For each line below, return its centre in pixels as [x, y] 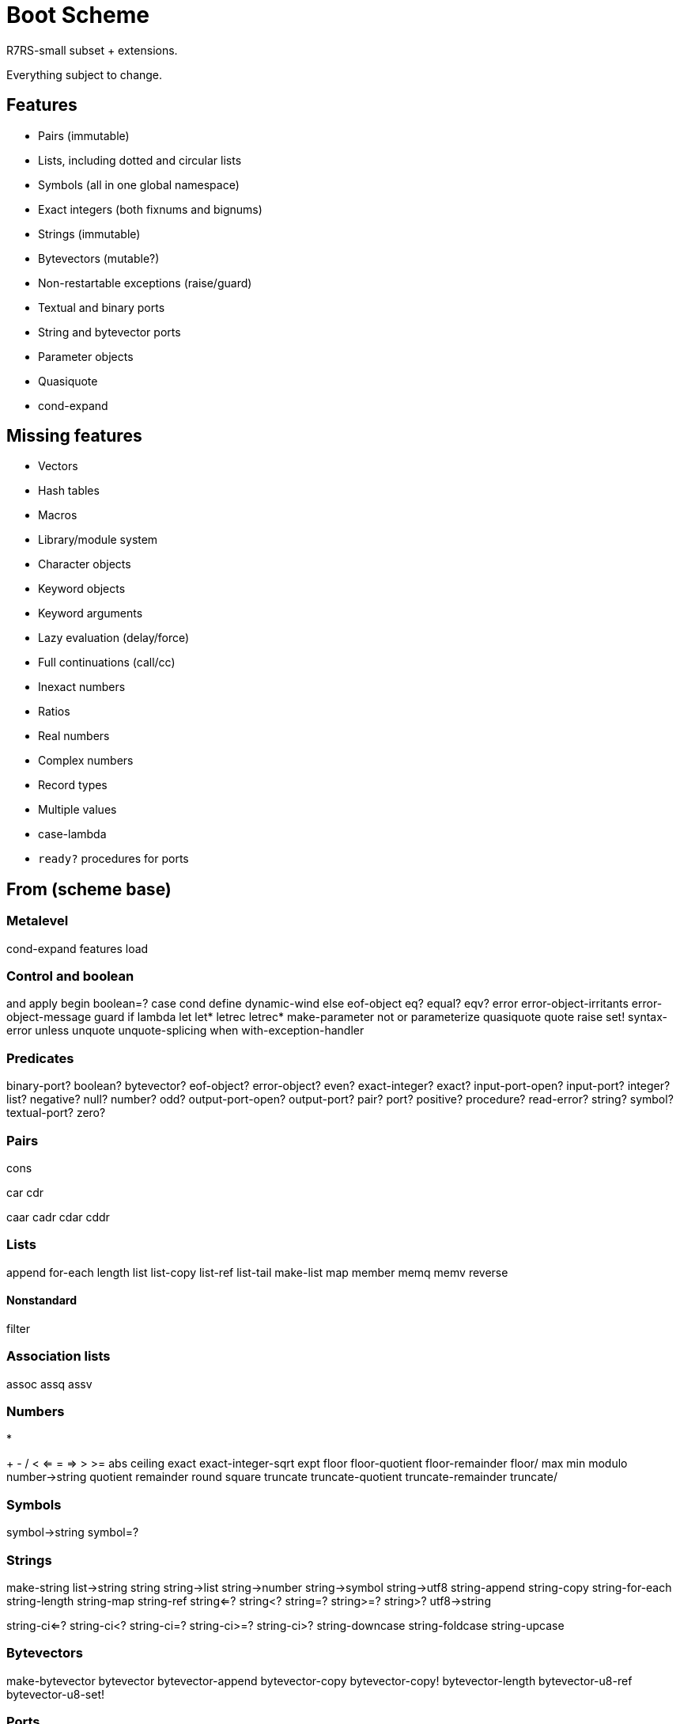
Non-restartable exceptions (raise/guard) [145, 283]
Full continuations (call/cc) [107, 663]
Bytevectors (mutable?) [99, 258]
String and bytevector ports [110, 332]
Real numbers [74, 736]
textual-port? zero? [56, 1113]
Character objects [85, 564]
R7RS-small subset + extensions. [92, 50]
